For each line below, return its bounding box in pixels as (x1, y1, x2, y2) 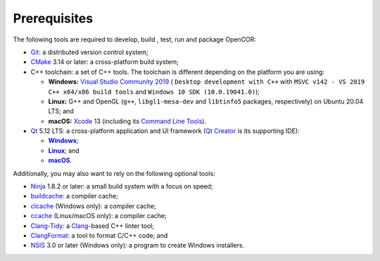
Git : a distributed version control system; (30, 48, 149, 56)
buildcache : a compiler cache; (30, 192, 119, 200)
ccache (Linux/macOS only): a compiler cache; (30, 212, 167, 220)
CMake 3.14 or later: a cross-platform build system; (30, 58, 179, 66)
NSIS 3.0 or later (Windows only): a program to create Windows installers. (30, 241, 245, 250)
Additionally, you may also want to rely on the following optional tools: (13, 169, 216, 177)
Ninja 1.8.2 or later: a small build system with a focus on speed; (30, 182, 213, 191)
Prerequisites (13, 11, 94, 26)
